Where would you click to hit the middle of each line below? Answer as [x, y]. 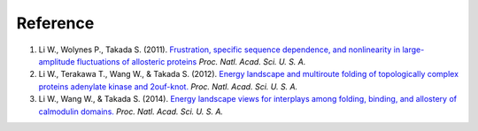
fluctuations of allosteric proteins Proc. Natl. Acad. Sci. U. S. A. [191, 61]
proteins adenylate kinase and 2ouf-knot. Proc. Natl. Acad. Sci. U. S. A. [168, 86]
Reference [55, 23]
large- [413, 50]
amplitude [57, 61]
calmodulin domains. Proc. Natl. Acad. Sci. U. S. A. [131, 112]
